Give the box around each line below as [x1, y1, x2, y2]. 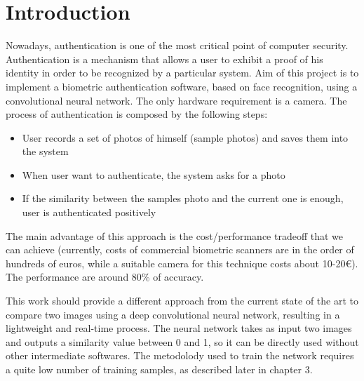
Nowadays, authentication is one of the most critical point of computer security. [6, 38, 349, 53]
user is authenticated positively [22, 205, 156, 220]
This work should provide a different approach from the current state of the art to [6, 293, 358, 308]
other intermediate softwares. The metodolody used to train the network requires [6, 348, 354, 363]
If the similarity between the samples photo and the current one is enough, [22, 191, 344, 206]
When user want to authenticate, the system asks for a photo [22, 167, 285, 182]
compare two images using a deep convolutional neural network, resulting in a [6, 307, 340, 321]
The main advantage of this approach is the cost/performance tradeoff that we [6, 228, 344, 243]
